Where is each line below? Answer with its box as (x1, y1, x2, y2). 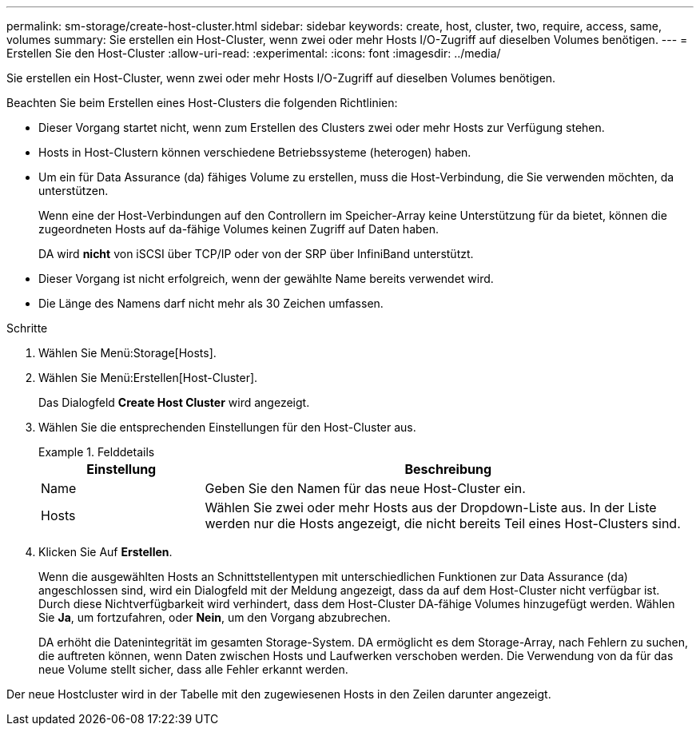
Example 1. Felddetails (38, 445, 155, 459)
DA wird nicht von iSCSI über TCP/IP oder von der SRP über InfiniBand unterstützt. (38, 247, 474, 261)
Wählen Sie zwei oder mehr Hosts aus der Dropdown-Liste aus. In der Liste (205, 499, 657, 515)
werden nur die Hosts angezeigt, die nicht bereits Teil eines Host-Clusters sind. (205, 515, 681, 531)
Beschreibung (404, 461, 492, 477)
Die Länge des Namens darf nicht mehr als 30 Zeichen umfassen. (38, 296, 384, 310)
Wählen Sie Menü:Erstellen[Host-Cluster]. (38, 371, 258, 384)
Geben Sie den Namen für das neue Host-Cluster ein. (205, 480, 526, 496)
